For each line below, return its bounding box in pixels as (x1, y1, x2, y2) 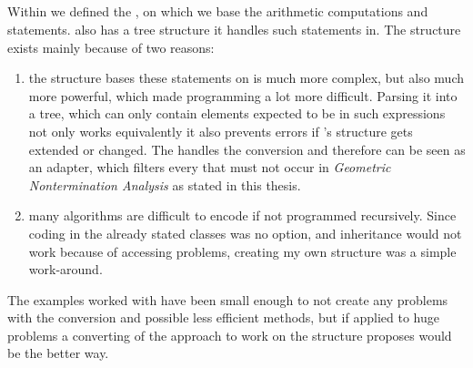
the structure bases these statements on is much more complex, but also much (28, 68, 464, 87)
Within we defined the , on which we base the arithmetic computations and (7, 2, 428, 21)
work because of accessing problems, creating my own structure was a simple (28, 241, 457, 261)
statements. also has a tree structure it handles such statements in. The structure (7, 19, 461, 38)
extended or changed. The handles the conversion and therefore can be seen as (28, 139, 466, 158)
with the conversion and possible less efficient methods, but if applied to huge (7, 308, 439, 327)
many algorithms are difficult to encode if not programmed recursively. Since (28, 206, 457, 225)
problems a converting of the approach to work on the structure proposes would (7, 325, 452, 344)
